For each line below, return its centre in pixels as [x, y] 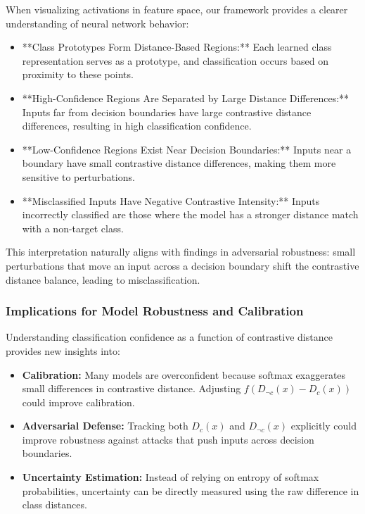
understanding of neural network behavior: [97, 23]
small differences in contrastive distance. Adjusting [132, 388]
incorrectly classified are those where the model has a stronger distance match [190, 214]
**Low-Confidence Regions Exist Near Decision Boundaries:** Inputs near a [187, 149]
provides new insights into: [63, 350]
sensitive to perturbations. [78, 176]
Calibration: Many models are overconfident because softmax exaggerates [184, 374]
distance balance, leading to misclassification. [103, 279]
